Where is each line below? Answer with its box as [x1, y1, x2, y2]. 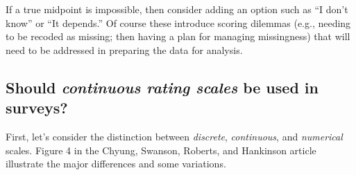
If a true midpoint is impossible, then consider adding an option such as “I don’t [6, 2, 348, 16]
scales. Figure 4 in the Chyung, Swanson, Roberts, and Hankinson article [6, 142, 316, 157]
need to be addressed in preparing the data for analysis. [6, 42, 243, 57]
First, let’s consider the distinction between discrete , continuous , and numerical [6, 129, 343, 143]
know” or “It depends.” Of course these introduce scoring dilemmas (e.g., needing [6, 15, 351, 30]
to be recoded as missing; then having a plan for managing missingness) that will [6, 29, 350, 44]
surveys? [6, 97, 68, 118]
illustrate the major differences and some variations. [6, 156, 226, 171]
